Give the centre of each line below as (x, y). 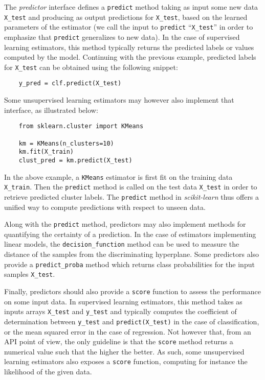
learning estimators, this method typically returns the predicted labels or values (129, 47)
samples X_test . (30, 274)
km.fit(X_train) (46, 152)
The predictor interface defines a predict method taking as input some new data (131, 7)
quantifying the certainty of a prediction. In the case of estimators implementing (130, 234)
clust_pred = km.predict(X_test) (75, 160)
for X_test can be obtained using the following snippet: (91, 67)
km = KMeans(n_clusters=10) (66, 143)
